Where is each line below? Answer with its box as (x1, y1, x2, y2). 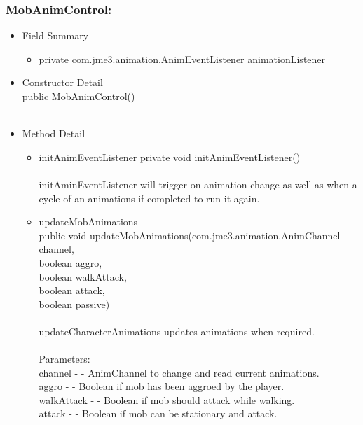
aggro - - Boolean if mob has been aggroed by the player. (39, 379, 285, 393)
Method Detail (22, 126, 85, 141)
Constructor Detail (22, 75, 103, 90)
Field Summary (22, 28, 89, 43)
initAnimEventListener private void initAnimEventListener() (39, 149, 301, 164)
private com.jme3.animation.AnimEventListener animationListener (39, 51, 326, 66)
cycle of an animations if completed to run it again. (39, 190, 260, 205)
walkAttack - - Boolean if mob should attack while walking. (39, 392, 295, 407)
